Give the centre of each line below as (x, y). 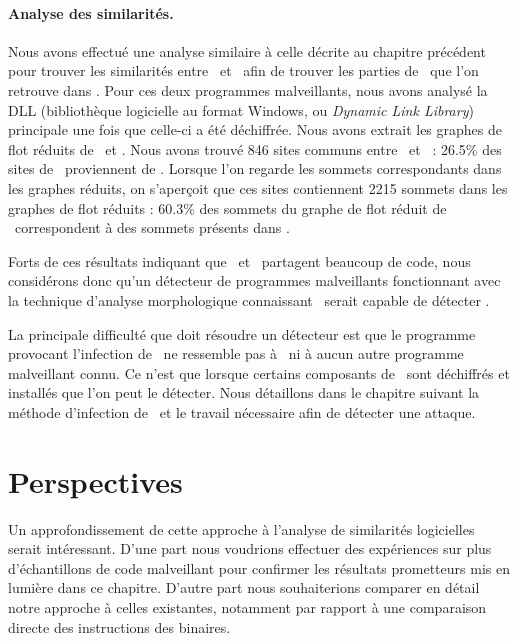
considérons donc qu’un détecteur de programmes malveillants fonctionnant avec (254, 280)
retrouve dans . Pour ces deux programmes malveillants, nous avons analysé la (248, 89)
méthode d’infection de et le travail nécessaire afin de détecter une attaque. (242, 411)
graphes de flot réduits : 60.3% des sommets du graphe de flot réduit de (227, 207)
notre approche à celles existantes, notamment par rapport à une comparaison (247, 606)
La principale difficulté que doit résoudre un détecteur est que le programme (242, 333)
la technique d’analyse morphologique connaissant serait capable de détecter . (249, 299)
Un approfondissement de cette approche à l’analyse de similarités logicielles (241, 528)
